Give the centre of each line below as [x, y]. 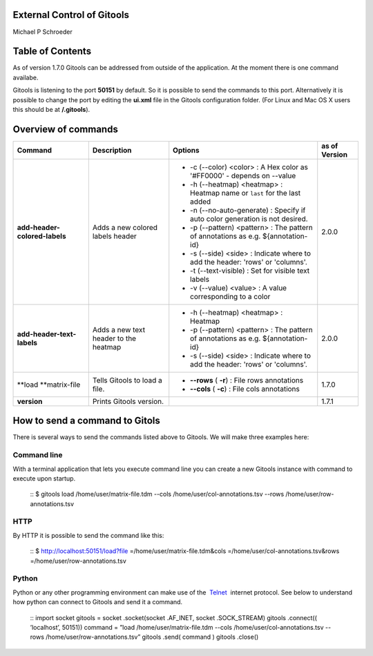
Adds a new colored [125, 227]
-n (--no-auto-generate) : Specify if [248, 210]
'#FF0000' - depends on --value [243, 175]
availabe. [26, 77]
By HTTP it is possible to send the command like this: [88, 535]
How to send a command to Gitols [86, 421]
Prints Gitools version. [128, 401]
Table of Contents [52, 51]
